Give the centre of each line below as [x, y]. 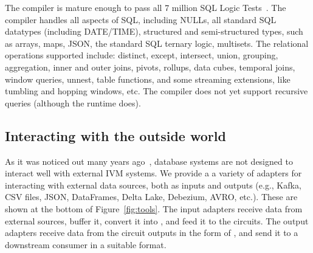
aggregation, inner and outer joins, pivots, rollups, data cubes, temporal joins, [150, 67]
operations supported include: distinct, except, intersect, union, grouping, [142, 55]
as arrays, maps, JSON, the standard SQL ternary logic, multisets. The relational [157, 43]
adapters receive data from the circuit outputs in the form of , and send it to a [152, 233]
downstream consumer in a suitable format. [86, 244]
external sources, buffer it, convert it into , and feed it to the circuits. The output [157, 220]
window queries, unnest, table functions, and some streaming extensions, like [148, 79]
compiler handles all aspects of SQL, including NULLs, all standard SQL [141, 19]
